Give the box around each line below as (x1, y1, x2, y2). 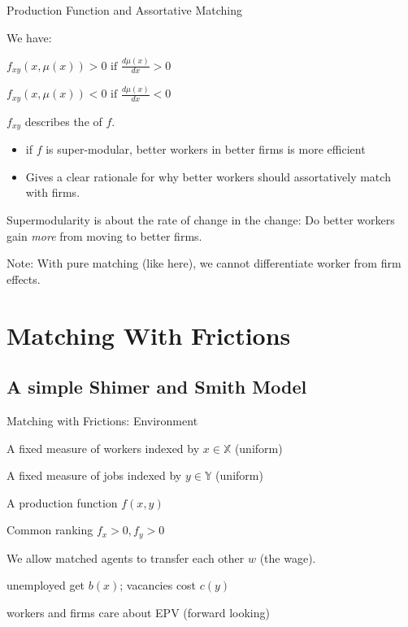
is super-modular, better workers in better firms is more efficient (46, 141, 366, 158)
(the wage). (259, 549, 316, 566)
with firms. (25, 184, 80, 201)
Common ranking (7, 521, 93, 538)
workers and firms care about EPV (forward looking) (7, 603, 270, 620)
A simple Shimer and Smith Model (7, 374, 307, 399)
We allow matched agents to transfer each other (7, 549, 245, 566)
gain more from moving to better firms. (7, 227, 202, 244)
